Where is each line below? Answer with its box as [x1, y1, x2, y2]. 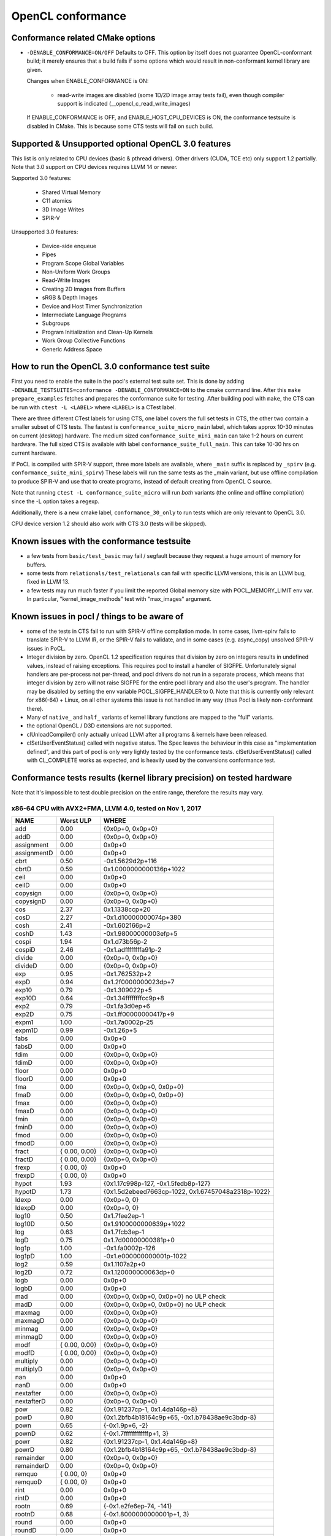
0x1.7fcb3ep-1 [103, 1228, 145, 1236]
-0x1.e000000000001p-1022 [103, 1252, 187, 1260]
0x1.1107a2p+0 [103, 1260, 146, 1268]
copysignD [15, 897, 47, 906]
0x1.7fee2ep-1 [103, 1211, 144, 1220]
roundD [15, 1526, 37, 1534]
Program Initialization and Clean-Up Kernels [42, 328, 153, 335]
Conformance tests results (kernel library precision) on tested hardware [11, 772, 292, 783]
